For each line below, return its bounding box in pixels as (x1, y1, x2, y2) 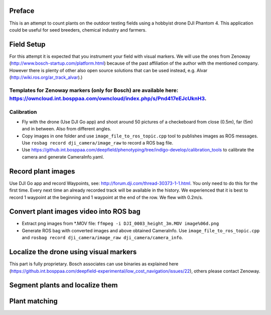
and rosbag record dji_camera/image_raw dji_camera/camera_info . (22, 235, 183, 241)
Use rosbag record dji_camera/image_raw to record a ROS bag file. (22, 140, 174, 146)
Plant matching (9, 297, 58, 305)
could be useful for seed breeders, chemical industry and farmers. (9, 27, 147, 33)
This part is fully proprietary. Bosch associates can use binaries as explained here (9, 261, 179, 267)
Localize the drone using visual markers (9, 248, 137, 256)
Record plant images (9, 167, 75, 176)
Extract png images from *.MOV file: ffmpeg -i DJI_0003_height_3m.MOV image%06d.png (22, 221, 219, 227)
